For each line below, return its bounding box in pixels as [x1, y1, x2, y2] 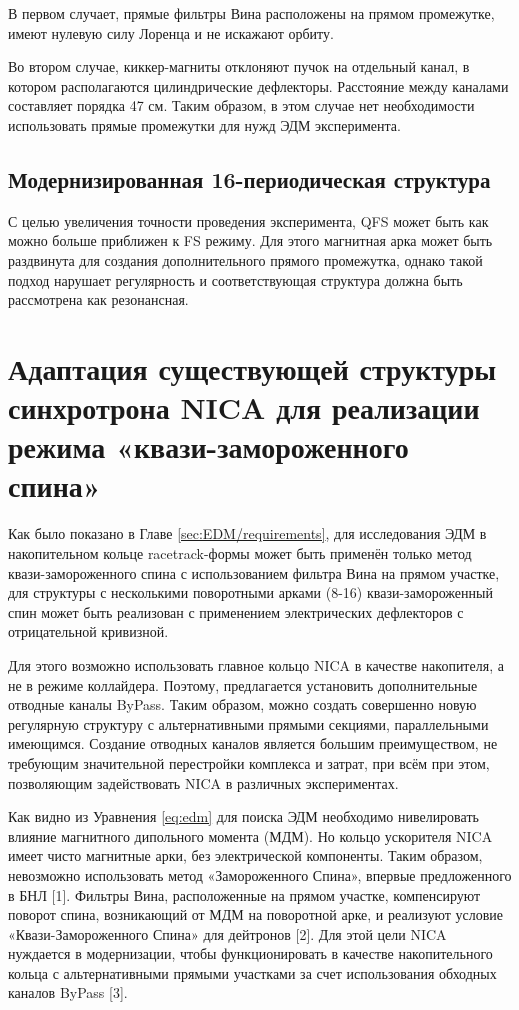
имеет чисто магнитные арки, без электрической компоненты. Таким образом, [8, 845, 483, 866]
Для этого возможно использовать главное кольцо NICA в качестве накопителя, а [8, 654, 504, 675]
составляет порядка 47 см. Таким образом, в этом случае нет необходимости [8, 95, 475, 116]
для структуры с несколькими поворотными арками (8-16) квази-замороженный [8, 582, 493, 603]
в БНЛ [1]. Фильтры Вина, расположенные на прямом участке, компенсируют [8, 884, 481, 905]
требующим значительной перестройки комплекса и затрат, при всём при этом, [8, 752, 490, 773]
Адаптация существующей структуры [8, 347, 497, 388]
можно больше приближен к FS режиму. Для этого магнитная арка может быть [8, 230, 493, 251]
